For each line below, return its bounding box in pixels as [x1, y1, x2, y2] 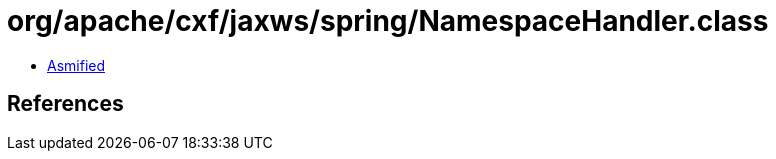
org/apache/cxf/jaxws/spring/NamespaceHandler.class [7, 4, 769, 38]
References [7, 91, 124, 117]
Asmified [47, 56, 106, 74]
